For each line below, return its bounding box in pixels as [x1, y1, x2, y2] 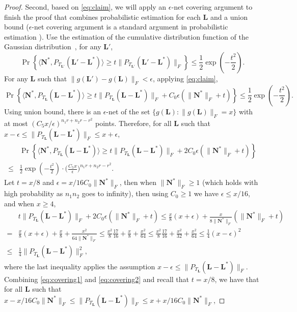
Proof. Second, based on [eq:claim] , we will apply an [4, 2, 167, 12]
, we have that [214, 273, 259, 284]
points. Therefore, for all [95, 117, 172, 128]
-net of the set [106, 106, 150, 116]
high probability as [4, 188, 63, 199]
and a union [210, 11, 248, 22]
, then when [119, 177, 157, 188]
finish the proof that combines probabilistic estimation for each [4, 11, 201, 22]
